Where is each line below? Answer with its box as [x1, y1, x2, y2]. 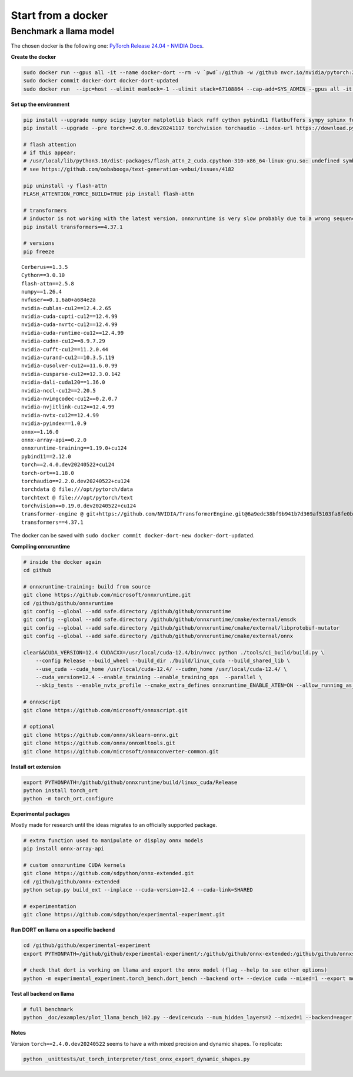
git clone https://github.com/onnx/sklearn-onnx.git [23, 732, 179, 738]
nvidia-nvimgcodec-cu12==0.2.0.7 [21, 395, 118, 402]
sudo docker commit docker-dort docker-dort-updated [23, 77, 179, 84]
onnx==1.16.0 [21, 428, 59, 435]
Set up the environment [11, 101, 70, 108]
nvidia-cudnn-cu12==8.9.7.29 [21, 338, 105, 344]
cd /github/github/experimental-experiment [23, 942, 151, 949]
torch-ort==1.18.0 [21, 470, 75, 476]
